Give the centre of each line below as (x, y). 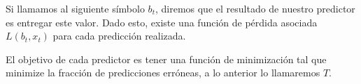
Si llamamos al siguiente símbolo (75, 8)
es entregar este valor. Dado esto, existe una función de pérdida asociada (162, 22)
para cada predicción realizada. (119, 36)
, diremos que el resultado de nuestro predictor (255, 8)
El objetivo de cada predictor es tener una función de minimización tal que (166, 59)
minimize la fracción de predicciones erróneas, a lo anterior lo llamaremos (163, 73)
